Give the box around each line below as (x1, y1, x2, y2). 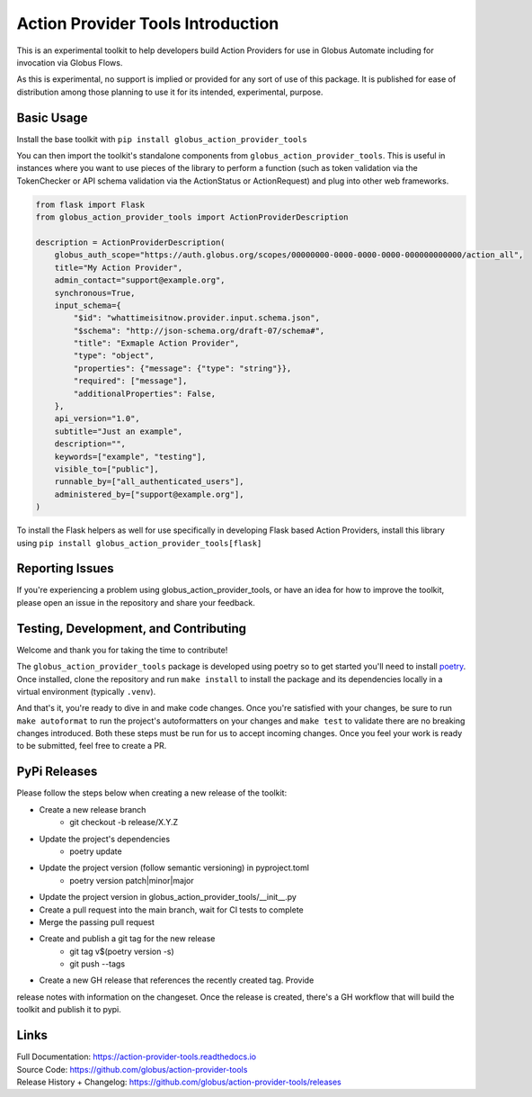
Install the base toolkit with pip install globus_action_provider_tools (16, 133, 307, 144)
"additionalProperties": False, (73, 388, 216, 399)
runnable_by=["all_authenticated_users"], (54, 477, 244, 487)
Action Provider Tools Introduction (16, 13, 279, 33)
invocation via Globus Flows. (16, 57, 123, 67)
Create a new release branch (39, 804, 146, 814)
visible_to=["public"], (54, 463, 159, 474)
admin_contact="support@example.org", (54, 275, 226, 285)
